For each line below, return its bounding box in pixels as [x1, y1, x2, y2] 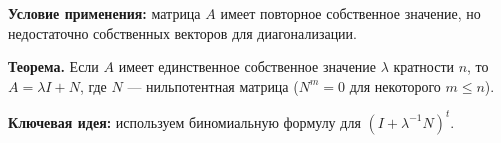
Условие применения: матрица [8, 3, 201, 23]
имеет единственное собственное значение [118, 56, 377, 77]
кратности [393, 56, 454, 77]
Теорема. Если [8, 56, 99, 77]
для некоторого [349, 75, 441, 96]
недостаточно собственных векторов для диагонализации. [8, 22, 357, 43]
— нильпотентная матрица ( [127, 75, 299, 96]
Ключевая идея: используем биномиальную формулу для [8, 111, 361, 132]
